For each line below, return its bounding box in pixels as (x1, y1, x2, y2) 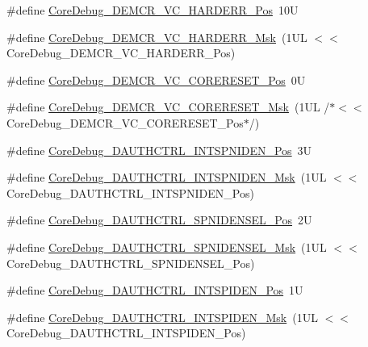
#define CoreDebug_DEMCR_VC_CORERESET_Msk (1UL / (6, 98, 330, 115)
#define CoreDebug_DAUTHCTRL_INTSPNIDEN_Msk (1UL (6, 169, 327, 186)
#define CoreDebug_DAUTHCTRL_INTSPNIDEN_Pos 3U (6, 141, 312, 158)
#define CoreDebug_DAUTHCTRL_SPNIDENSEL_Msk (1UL (6, 238, 327, 255)
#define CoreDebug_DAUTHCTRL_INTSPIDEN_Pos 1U (6, 282, 303, 299)
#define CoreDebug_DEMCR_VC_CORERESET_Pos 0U (6, 71, 306, 88)
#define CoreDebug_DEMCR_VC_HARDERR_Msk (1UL (6, 28, 307, 45)
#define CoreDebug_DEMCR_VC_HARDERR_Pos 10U (6, 2, 299, 18)
